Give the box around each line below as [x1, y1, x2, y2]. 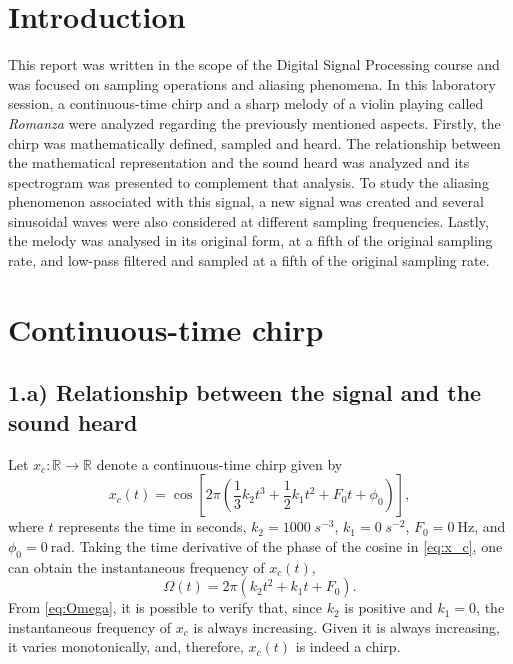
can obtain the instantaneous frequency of [8, 556, 265, 577]
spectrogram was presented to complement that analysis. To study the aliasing [8, 171, 489, 192]
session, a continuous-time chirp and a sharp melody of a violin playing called [8, 93, 484, 114]
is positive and [344, 597, 433, 618]
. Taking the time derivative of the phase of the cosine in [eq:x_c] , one [71, 535, 503, 556]
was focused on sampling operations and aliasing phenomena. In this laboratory [8, 73, 496, 94]
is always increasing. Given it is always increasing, [193, 616, 500, 637]
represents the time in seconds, [58, 516, 247, 537]
